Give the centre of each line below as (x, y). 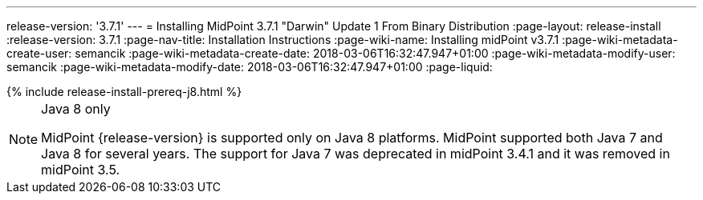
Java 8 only (76, 109)
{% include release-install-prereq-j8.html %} (124, 92)
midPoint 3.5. (81, 170)
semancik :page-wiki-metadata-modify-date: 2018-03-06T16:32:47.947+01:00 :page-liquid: (250, 67)
